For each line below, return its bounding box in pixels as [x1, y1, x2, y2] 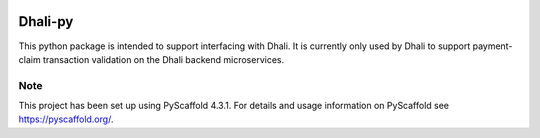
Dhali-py [18, 13, 74, 30]
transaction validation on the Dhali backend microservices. [42, 53, 285, 65]
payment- [472, 40, 513, 52]
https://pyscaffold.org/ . [18, 113, 114, 125]
